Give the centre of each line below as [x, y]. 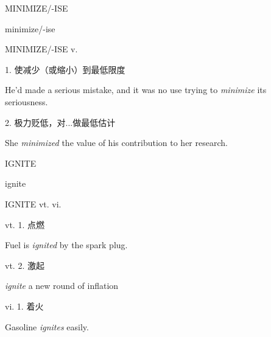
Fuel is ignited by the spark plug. [66, 245]
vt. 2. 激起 [25, 265]
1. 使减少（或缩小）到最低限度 [65, 69]
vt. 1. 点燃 [25, 224]
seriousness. [26, 101]
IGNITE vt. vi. [33, 203]
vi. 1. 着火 [24, 306]
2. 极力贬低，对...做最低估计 [60, 122]
